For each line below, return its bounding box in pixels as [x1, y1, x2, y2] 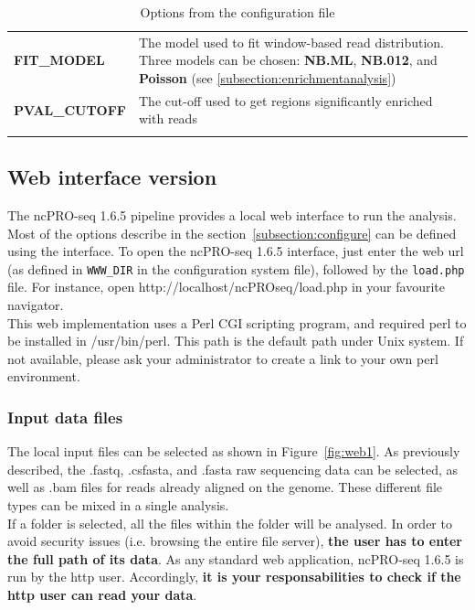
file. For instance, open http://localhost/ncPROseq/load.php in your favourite [7, 277, 445, 296]
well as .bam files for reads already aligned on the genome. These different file [7, 477, 443, 497]
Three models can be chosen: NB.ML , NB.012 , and [139, 50, 438, 70]
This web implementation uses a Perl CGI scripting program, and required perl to [7, 313, 467, 332]
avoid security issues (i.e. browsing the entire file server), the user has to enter [7, 531, 462, 551]
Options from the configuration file [140, 3, 335, 21]
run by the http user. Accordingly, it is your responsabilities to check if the [7, 567, 461, 586]
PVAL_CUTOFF [14, 100, 126, 119]
